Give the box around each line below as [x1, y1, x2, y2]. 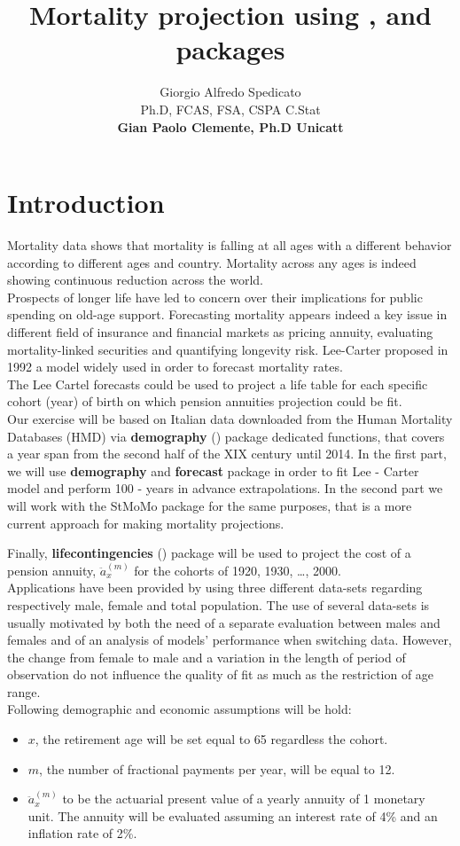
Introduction [7, 184, 165, 221]
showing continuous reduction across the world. [7, 270, 263, 289]
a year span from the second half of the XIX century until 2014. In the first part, [7, 444, 447, 463]
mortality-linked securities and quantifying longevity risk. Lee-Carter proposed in [7, 340, 448, 358]
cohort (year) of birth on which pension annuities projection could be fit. [7, 392, 402, 411]
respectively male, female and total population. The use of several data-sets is [7, 595, 430, 614]
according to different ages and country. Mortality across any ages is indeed [7, 253, 417, 271]
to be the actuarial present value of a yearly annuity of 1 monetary [62, 789, 425, 808]
